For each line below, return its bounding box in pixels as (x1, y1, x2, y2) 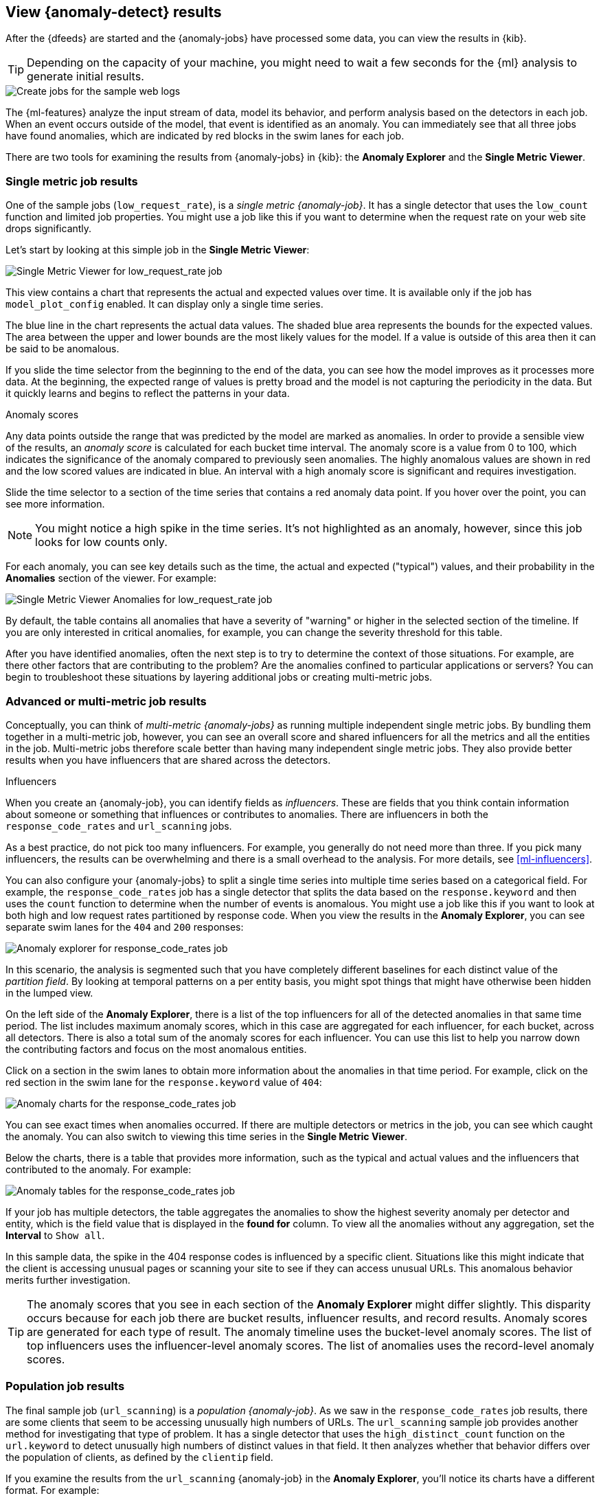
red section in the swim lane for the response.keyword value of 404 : (5, 1076, 322, 1088)
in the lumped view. (5, 986, 93, 999)
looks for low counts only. (35, 535, 168, 549)
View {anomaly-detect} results (5, 3, 222, 21)
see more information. (5, 498, 105, 510)
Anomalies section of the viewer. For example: (5, 572, 216, 585)
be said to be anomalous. (5, 343, 120, 355)
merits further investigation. (5, 1273, 131, 1286)
